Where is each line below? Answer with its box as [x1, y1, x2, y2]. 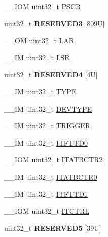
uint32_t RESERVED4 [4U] [4, 69, 98, 80]
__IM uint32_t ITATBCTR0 [4, 171, 97, 182]
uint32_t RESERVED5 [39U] [4, 222, 101, 233]
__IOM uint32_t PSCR [4, 1, 81, 11]
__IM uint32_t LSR [4, 52, 70, 62]
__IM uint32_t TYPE [4, 86, 77, 96]
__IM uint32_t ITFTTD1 [4, 188, 88, 199]
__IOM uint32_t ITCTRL [4, 206, 90, 216]
